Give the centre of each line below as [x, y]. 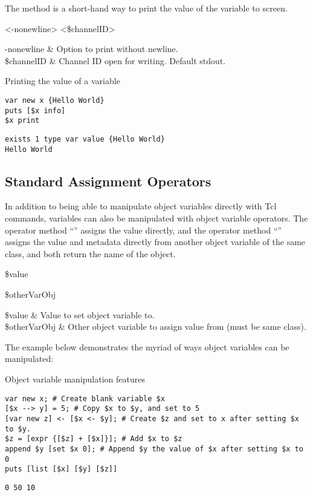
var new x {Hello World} [55, 100]
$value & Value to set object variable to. [80, 314]
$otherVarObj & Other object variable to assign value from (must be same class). [156, 326]
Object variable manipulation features [75, 379]
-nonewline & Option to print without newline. [92, 49]
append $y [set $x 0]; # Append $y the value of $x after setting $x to [154, 449]
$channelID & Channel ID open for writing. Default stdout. [115, 60]
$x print [22, 121]
